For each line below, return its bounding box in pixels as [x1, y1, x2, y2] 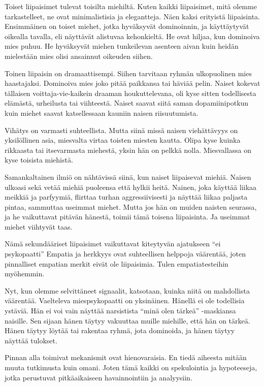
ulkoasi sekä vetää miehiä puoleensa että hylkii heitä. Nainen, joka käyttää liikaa [5, 181, 257, 192]
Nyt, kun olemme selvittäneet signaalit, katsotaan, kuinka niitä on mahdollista [5, 285, 250, 296]
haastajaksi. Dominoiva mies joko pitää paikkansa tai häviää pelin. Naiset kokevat [5, 78, 260, 88]
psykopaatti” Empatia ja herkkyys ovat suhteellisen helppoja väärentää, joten [5, 248, 246, 259]
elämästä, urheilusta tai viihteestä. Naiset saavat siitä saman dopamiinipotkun [5, 98, 249, 108]
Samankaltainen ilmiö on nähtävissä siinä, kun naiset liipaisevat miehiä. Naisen [5, 171, 251, 182]
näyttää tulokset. [5, 335, 57, 345]
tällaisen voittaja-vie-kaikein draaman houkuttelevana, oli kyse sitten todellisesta [5, 87, 256, 98]
